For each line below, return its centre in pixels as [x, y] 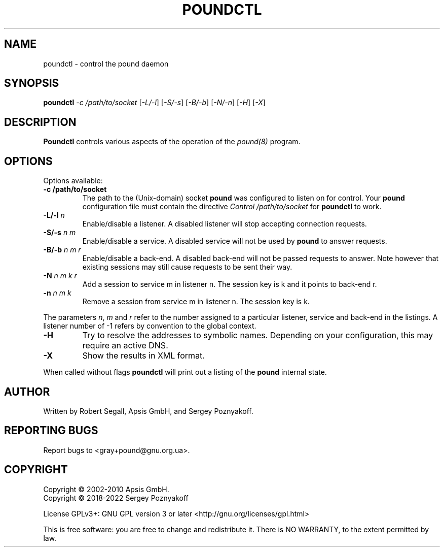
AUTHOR [27, 392]
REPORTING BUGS [51, 431]
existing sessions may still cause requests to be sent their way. [187, 267]
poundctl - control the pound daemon [106, 63]
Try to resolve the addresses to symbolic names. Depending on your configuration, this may [258, 335]
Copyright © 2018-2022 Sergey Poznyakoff [116, 498]
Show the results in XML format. [143, 356]
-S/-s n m [60, 233]
